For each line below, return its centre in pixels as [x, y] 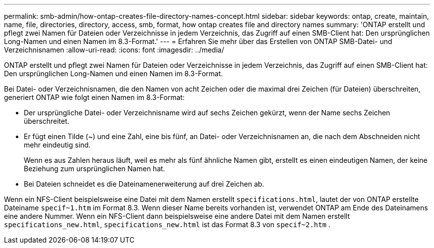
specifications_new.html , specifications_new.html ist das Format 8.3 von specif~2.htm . [167, 224]
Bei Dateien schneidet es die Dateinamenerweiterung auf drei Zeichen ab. [144, 184]
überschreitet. [47, 121]
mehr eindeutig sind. [57, 145]
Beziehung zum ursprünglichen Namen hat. [95, 169]
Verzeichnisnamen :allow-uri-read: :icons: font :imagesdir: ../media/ [114, 50]
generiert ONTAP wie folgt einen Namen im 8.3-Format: [94, 97]
